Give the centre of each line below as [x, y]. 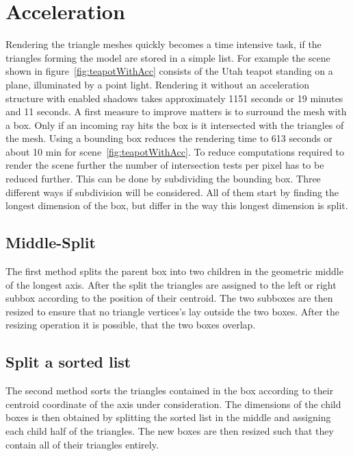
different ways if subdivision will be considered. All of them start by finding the [172, 192]
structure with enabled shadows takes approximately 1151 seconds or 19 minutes [174, 98]
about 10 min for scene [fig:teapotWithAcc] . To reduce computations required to [175, 151]
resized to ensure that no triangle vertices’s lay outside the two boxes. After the [172, 311]
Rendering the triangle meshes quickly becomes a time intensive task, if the [164, 44]
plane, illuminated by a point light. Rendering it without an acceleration [158, 84]
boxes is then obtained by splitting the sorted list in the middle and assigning [168, 417]
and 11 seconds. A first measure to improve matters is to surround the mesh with [176, 111]
